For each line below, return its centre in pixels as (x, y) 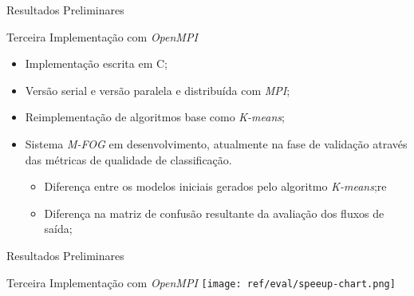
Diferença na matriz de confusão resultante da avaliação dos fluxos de (214, 213)
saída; (58, 229)
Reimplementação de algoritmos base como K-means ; (155, 117)
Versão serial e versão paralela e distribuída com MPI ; (158, 90)
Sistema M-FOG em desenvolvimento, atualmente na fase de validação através (216, 143)
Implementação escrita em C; (96, 63)
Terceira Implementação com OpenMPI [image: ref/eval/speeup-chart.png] (201, 282)
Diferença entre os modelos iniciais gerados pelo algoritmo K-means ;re (215, 186)
